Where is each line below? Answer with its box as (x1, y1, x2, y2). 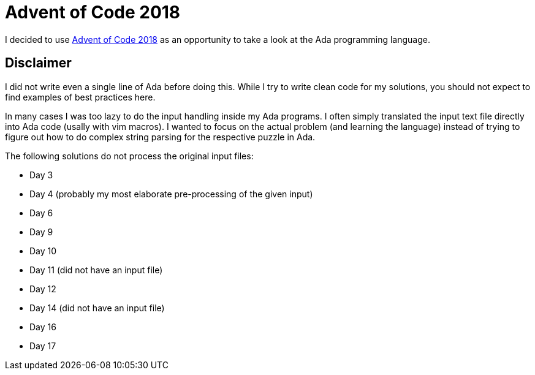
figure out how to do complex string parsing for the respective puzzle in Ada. (5, 131, 316, 142)
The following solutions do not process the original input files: (5, 150, 254, 161)
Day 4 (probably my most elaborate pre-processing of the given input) (29, 188, 313, 199)
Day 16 (29, 321, 56, 332)
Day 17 (29, 340, 56, 351)
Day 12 (29, 283, 56, 294)
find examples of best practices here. (5, 91, 156, 102)
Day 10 (29, 245, 57, 256)
